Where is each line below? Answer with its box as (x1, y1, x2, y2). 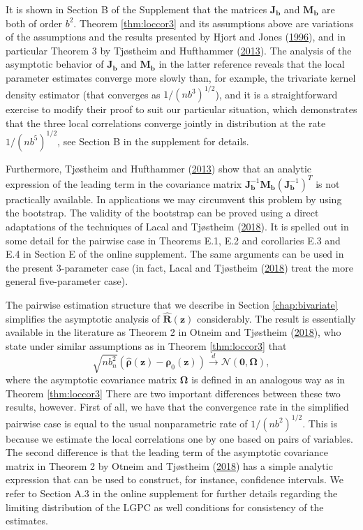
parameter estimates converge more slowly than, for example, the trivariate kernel (6, 70, 356, 84)
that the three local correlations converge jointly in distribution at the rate (6, 115, 326, 130)
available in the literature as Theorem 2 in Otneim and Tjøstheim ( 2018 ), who (6, 325, 341, 339)
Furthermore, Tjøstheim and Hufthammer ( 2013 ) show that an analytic (6, 161, 312, 175)
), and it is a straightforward (215, 87, 338, 101)
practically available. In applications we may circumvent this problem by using (6, 191, 342, 206)
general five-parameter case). (6, 274, 128, 288)
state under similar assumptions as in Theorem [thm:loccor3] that (6, 339, 287, 353)
